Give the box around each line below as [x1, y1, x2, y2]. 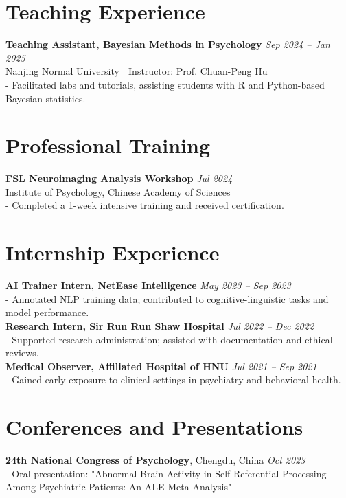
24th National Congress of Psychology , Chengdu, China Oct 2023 [5, 453, 305, 466]
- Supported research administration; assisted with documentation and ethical [5, 332, 333, 346]
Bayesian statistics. [5, 91, 86, 105]
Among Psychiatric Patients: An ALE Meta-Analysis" [5, 479, 232, 494]
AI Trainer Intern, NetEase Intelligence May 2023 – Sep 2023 [5, 278, 291, 293]
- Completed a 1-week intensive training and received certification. [5, 198, 284, 212]
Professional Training [5, 131, 211, 159]
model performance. [5, 305, 89, 319]
